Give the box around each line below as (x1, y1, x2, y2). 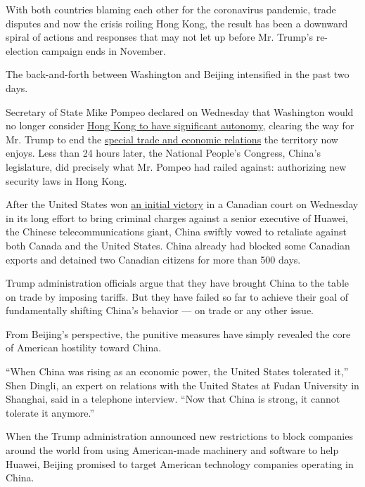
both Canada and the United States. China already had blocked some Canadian (6, 238, 350, 252)
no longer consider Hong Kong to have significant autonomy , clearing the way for (6, 118, 354, 133)
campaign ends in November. (41, 43, 166, 58)
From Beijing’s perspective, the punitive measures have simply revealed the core (6, 326, 351, 341)
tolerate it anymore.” (6, 405, 95, 420)
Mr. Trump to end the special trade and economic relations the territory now (6, 131, 338, 146)
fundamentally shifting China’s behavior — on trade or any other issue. (6, 303, 314, 318)
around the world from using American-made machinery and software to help (6, 443, 339, 457)
